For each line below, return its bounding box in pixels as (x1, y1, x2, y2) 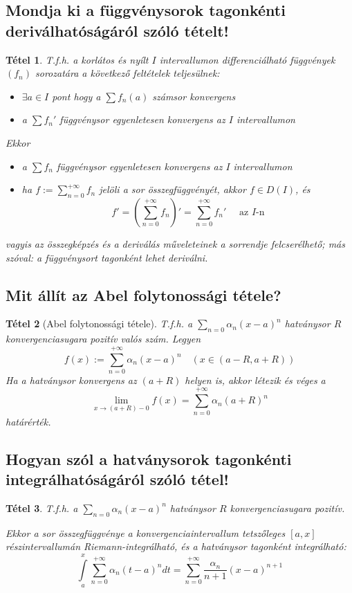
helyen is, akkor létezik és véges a (185, 372, 326, 387)
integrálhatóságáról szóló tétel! (6, 468, 229, 489)
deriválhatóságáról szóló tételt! (6, 19, 229, 41)
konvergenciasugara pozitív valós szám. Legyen (6, 331, 201, 346)
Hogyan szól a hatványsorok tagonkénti (6, 448, 292, 469)
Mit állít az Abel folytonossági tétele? (6, 284, 281, 305)
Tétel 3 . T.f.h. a (6, 500, 78, 515)
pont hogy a (52, 89, 101, 103)
